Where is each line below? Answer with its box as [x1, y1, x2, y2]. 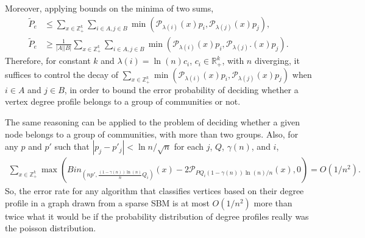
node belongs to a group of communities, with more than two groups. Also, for [5, 127, 299, 140]
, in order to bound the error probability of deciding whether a [64, 83, 299, 96]
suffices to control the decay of [5, 68, 119, 80]
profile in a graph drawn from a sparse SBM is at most [5, 196, 210, 209]
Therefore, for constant [5, 54, 91, 67]
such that [54, 140, 90, 153]
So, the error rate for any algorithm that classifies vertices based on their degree [5, 184, 304, 197]
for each [174, 140, 204, 153]
